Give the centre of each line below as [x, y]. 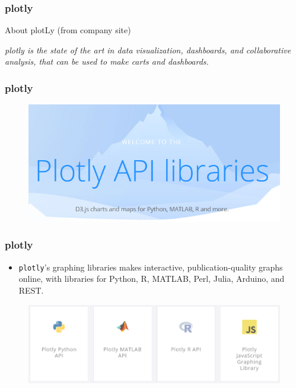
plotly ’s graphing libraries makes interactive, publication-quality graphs [151, 267]
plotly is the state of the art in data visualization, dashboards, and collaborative [148, 50]
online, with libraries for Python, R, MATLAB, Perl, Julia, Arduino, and [152, 279]
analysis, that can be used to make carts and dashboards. [107, 61]
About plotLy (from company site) [68, 30]
